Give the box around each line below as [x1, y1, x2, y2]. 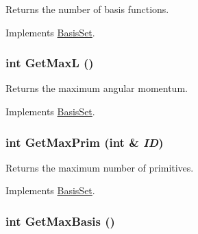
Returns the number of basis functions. [5, 2, 169, 16]
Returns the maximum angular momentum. [5, 81, 188, 95]
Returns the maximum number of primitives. [5, 160, 194, 174]
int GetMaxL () [5, 54, 94, 71]
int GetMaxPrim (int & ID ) [5, 133, 164, 150]
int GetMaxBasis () [5, 212, 115, 229]
